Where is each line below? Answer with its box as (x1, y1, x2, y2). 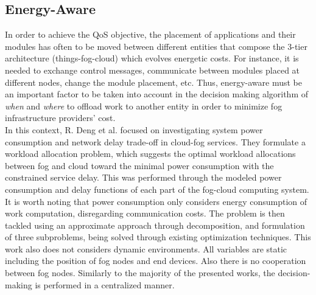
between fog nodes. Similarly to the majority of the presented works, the (5, 266, 275, 279)
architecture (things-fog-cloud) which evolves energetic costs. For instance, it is (5, 52, 299, 64)
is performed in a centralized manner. (35, 278, 175, 291)
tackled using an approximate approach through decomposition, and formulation (5, 218, 305, 231)
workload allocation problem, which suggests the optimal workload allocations (5, 147, 296, 160)
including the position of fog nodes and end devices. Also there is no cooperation (5, 254, 306, 267)
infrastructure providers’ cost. (5, 111, 116, 124)
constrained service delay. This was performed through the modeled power (5, 171, 282, 184)
